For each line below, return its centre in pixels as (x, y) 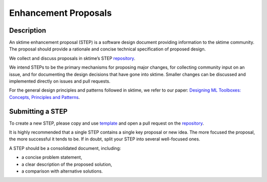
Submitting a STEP (38, 111)
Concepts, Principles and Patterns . (44, 97)
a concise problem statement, (52, 157)
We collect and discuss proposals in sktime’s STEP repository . (72, 58)
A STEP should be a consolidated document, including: (65, 148)
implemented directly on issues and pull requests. (60, 81)
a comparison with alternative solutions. (62, 171)
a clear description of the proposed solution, (67, 164)
